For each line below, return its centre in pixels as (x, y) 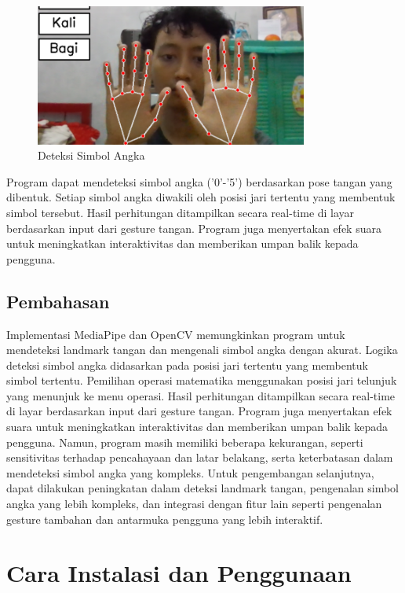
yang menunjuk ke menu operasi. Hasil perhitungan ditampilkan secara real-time (201, 395)
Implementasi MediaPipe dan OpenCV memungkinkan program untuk (176, 334)
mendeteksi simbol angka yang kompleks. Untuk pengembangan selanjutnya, (190, 472)
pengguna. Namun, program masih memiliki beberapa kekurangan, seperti (185, 442)
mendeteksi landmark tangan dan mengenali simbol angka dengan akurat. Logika (202, 350)
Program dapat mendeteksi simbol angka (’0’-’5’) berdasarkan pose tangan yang (199, 181)
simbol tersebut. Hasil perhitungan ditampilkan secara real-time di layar (181, 212)
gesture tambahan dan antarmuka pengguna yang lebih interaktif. (165, 519)
